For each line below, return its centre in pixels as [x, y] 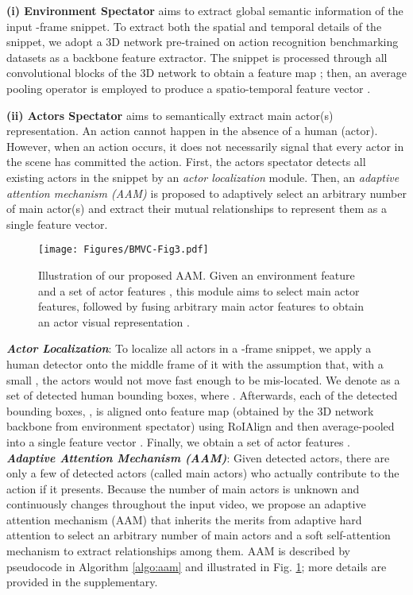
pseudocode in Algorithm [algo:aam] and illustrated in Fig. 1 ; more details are [197, 566]
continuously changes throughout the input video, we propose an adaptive [186, 504]
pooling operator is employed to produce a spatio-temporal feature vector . [189, 88]
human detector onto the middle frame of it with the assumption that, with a [195, 363]
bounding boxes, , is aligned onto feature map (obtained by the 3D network [190, 410]
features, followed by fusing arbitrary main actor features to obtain [201, 306]
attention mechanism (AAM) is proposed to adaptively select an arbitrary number [206, 193]
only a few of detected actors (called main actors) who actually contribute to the [203, 473]
